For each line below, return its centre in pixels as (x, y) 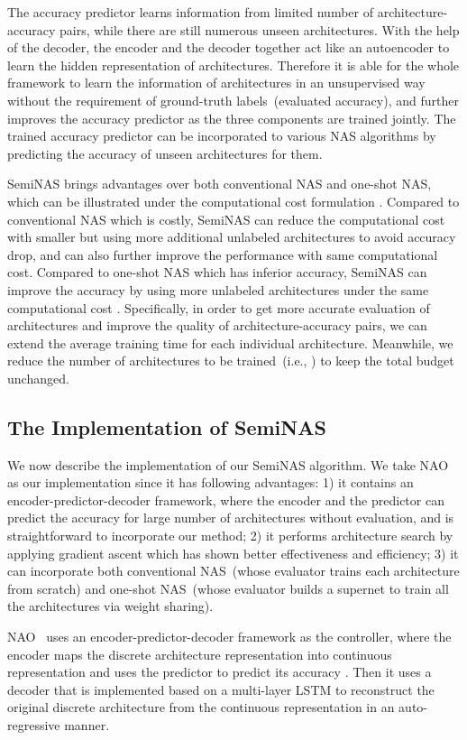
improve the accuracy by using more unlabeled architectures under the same (218, 289)
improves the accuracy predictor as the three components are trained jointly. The (232, 118)
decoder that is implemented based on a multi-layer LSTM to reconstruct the (221, 689)
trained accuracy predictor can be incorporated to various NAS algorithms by (222, 136)
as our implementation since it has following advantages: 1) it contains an (211, 482)
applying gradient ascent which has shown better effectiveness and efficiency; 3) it (233, 553)
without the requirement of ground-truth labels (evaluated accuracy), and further (233, 100)
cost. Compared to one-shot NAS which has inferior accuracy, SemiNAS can (217, 272)
